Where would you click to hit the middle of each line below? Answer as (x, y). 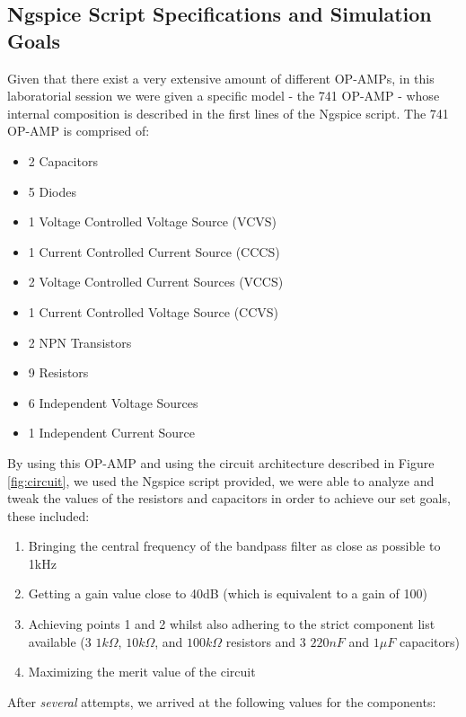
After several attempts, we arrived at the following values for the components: (222, 701)
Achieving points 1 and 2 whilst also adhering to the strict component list (232, 624)
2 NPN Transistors (80, 342)
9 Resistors (58, 372)
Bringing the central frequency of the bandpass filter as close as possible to (234, 546)
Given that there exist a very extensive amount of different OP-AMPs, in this (221, 78)
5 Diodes (52, 191)
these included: (48, 515)
